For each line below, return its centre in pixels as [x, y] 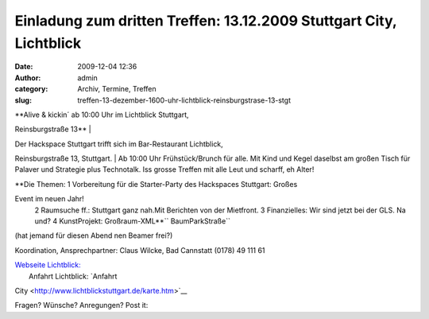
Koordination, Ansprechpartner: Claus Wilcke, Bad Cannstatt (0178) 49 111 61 [140, 250]
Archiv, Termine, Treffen [117, 89]
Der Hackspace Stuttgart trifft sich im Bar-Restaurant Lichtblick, [119, 144]
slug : [23, 100]
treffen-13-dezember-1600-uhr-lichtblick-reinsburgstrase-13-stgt [184, 100]
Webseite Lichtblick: [48, 265]
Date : [24, 67]
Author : [28, 78]
